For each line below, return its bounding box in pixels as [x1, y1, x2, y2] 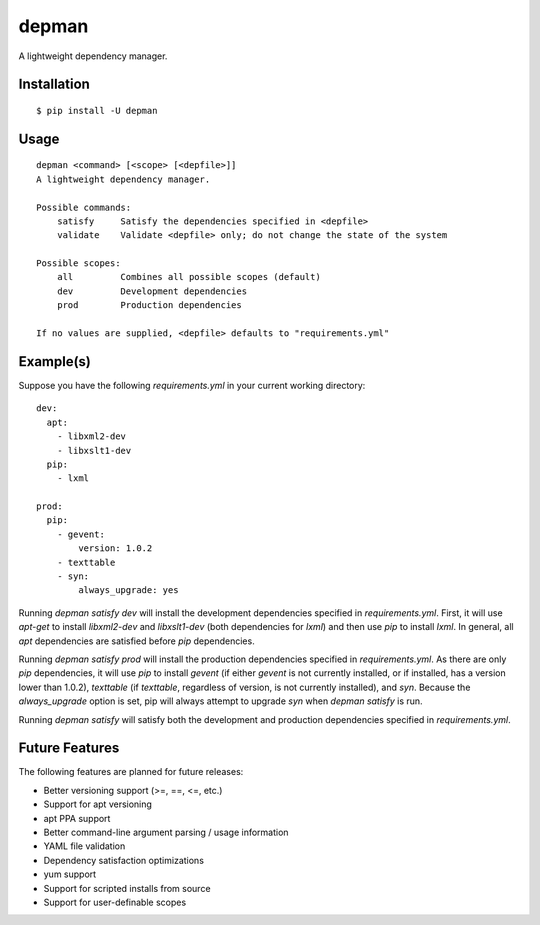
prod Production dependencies [56, 300, 242, 311]
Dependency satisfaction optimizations [43, 854, 205, 866]
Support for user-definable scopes [43, 896, 187, 908]
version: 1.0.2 [78, 543, 153, 554]
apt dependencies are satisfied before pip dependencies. [18, 635, 255, 647]
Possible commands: [36, 201, 132, 213]
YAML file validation [43, 840, 126, 852]
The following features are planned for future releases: [18, 766, 244, 778]
